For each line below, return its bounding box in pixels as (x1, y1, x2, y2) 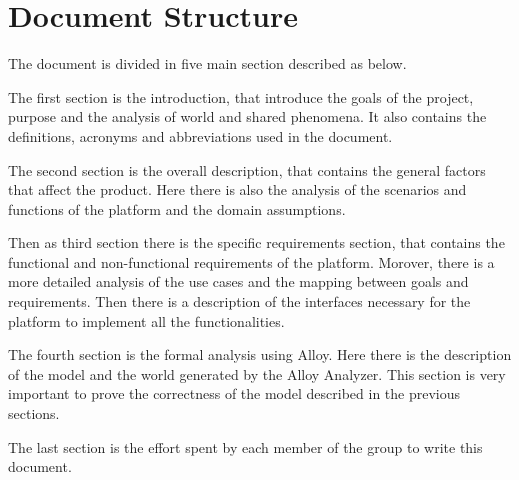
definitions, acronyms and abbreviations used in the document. (8, 125, 393, 146)
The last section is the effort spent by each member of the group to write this (8, 436, 483, 457)
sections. (8, 403, 60, 424)
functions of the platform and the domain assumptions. (8, 198, 346, 219)
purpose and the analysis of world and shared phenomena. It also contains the (8, 106, 487, 127)
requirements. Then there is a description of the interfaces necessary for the (8, 291, 471, 312)
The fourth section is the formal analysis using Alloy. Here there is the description (8, 344, 512, 365)
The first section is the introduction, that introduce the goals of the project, (8, 86, 474, 107)
